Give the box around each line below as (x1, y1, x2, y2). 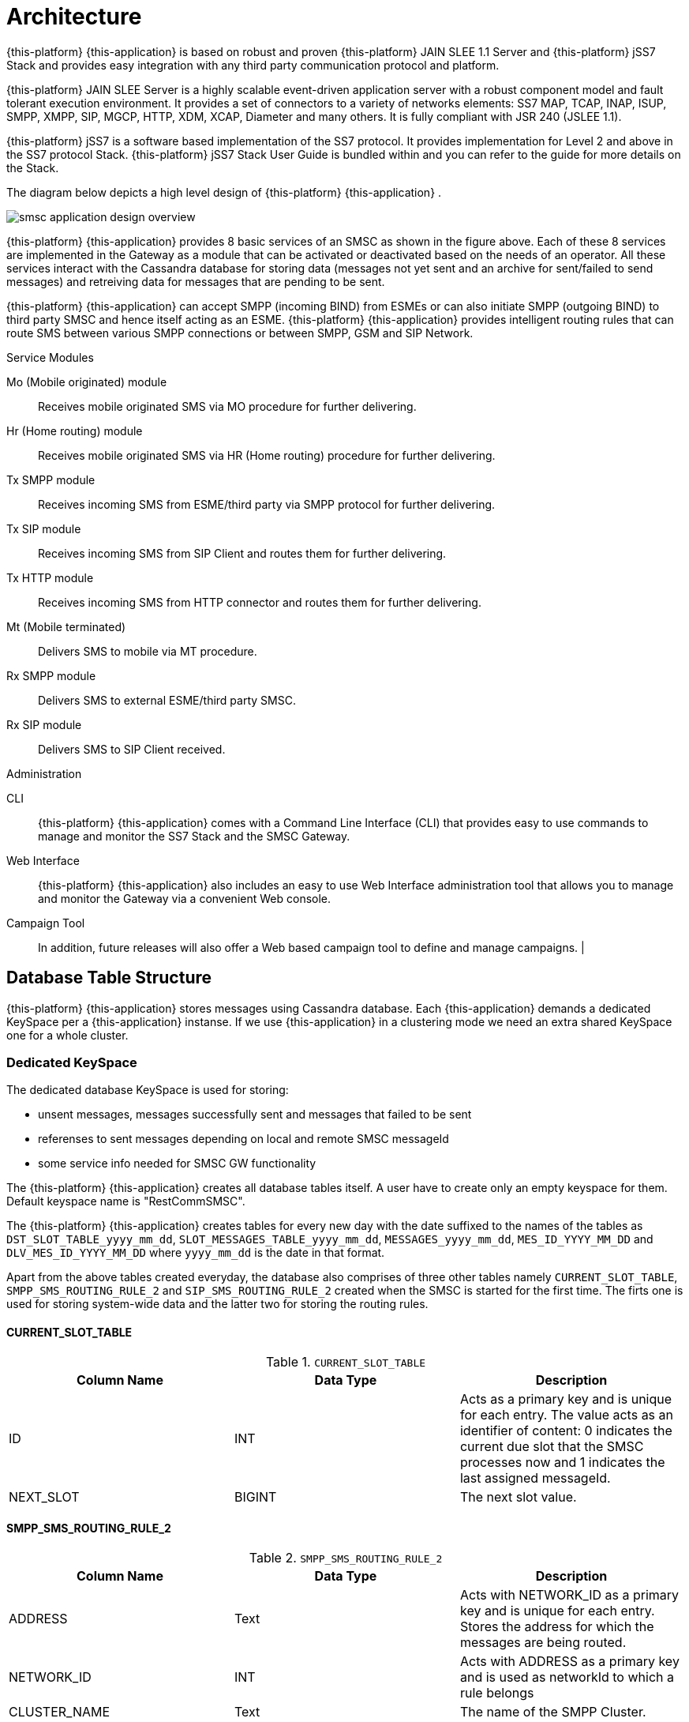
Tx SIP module (6, 521, 81, 536)
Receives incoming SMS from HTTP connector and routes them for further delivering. (38, 595, 481, 609)
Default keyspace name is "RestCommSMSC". (6, 1194, 245, 1209)
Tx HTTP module (6, 570, 94, 585)
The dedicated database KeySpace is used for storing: (6, 1083, 289, 1097)
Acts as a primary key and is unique (459, 1390, 672, 1407)
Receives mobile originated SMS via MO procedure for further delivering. (38, 399, 417, 413)
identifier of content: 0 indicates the (459, 1422, 672, 1438)
